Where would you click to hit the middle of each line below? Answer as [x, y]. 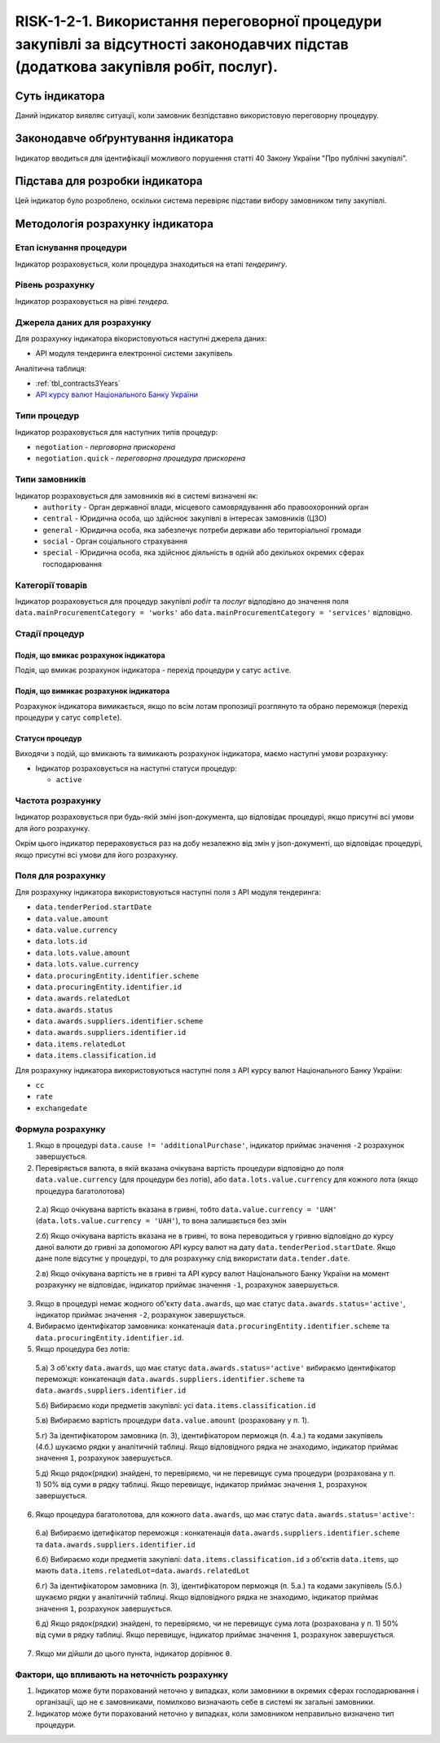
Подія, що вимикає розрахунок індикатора [92, 691]
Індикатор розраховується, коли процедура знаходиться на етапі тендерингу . [152, 264]
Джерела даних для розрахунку [83, 322]
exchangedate [62, 1108]
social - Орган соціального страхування [115, 541]
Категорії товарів [51, 585]
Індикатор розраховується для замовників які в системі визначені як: [136, 495]
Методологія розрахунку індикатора [114, 224]
